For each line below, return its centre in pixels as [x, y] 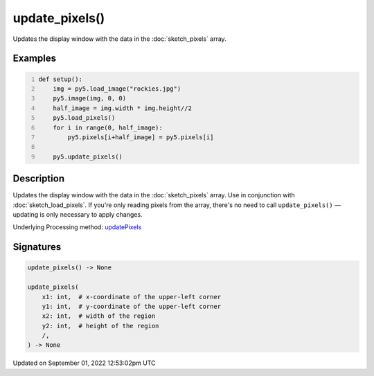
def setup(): [61, 79]
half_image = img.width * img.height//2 [122, 108]
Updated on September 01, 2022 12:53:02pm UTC [84, 363]
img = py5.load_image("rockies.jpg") [117, 89]
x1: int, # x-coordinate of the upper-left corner [132, 297]
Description [39, 179]
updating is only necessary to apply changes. [78, 214]
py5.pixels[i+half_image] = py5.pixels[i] [141, 137]
